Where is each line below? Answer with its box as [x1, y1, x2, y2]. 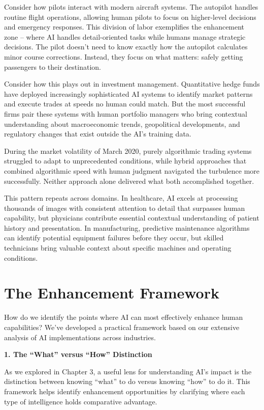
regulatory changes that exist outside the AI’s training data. [4, 128, 191, 139]
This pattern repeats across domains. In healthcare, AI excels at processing [4, 193, 238, 203]
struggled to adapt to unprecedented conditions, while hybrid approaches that [4, 155, 247, 166]
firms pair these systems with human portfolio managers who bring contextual [4, 108, 247, 119]
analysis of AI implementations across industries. [4, 332, 156, 342]
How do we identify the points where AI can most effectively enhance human [4, 312, 243, 322]
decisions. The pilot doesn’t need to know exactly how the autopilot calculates [4, 41, 248, 52]
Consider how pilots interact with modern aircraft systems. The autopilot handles [4, 2, 258, 12]
